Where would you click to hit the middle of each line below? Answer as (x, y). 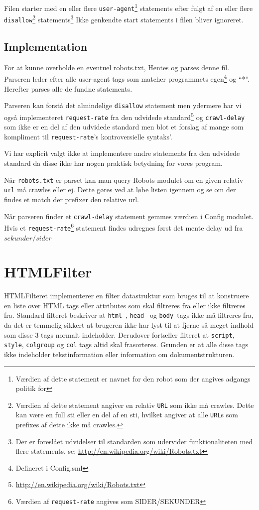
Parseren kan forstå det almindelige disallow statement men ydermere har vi (123, 105)
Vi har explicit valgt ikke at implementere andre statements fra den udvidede (122, 153)
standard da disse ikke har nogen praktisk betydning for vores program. (113, 163)
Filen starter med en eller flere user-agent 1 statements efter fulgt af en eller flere (129, 7)
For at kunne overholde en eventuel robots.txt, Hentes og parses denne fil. (117, 67)
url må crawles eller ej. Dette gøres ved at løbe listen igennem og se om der (120, 190)
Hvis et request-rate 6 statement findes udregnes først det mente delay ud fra (124, 227)
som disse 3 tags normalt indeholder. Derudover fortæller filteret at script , (119, 334)
